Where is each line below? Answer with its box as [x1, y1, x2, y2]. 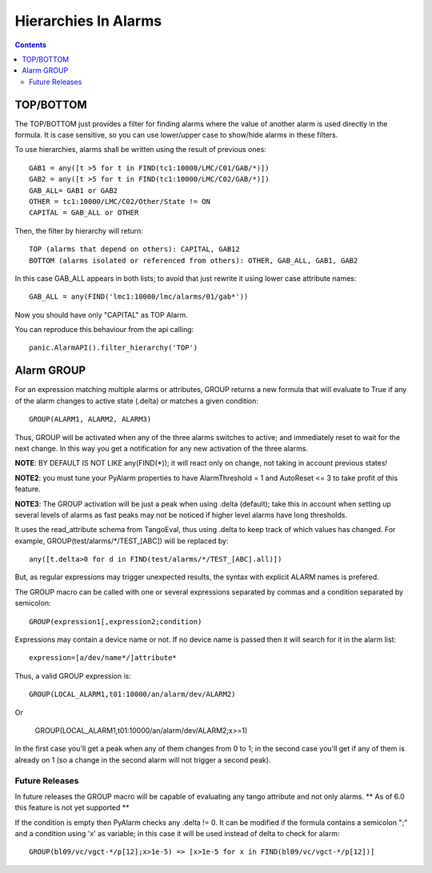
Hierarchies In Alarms [14, 12, 162, 30]
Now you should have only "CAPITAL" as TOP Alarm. [14, 310, 188, 319]
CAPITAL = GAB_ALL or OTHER [29, 208, 139, 218]
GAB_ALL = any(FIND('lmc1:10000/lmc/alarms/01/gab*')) [29, 292, 249, 302]
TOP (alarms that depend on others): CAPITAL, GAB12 [29, 245, 240, 254]
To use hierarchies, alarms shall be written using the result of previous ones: [14, 145, 267, 154]
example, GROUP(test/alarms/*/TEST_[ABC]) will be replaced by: [14, 536, 229, 546]
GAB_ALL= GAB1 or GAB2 [29, 186, 118, 195]
